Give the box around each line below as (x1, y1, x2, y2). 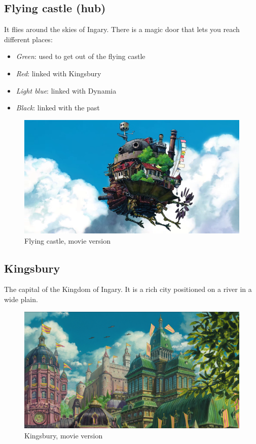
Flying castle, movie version (24, 235, 111, 246)
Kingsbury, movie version (24, 430, 103, 440)
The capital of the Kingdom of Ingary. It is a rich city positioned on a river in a (4, 284, 252, 294)
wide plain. (4, 293, 38, 304)
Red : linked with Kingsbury (16, 68, 101, 78)
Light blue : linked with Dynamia (16, 85, 117, 96)
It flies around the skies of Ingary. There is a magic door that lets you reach (4, 24, 240, 35)
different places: (4, 34, 53, 44)
